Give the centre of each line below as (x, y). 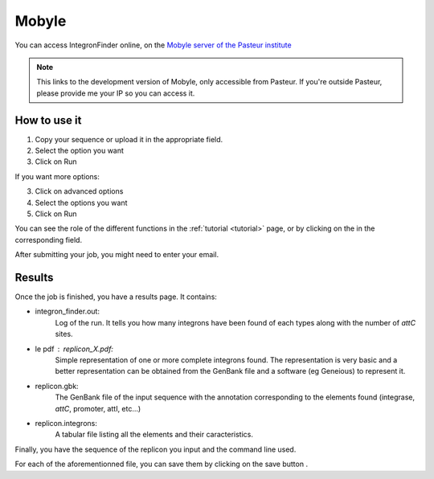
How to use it (48, 120)
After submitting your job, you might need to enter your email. (117, 255)
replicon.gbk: (57, 386)
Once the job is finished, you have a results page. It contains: (116, 297)
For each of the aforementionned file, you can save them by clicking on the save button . (162, 464)
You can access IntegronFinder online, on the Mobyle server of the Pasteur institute (154, 45)
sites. (64, 334)
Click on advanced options (79, 191)
